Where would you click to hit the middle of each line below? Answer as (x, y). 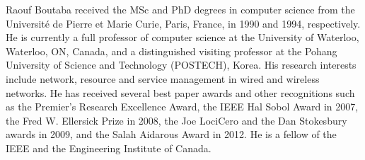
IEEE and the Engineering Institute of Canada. (109, 148)
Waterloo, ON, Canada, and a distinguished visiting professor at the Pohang (172, 51)
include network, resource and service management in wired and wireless (163, 78)
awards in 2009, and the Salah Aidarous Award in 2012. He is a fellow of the (171, 134)
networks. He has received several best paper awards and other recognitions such (180, 92)
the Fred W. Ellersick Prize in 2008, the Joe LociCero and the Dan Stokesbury (176, 120)
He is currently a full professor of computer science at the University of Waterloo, (182, 37)
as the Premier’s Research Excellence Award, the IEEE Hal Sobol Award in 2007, (182, 107)
